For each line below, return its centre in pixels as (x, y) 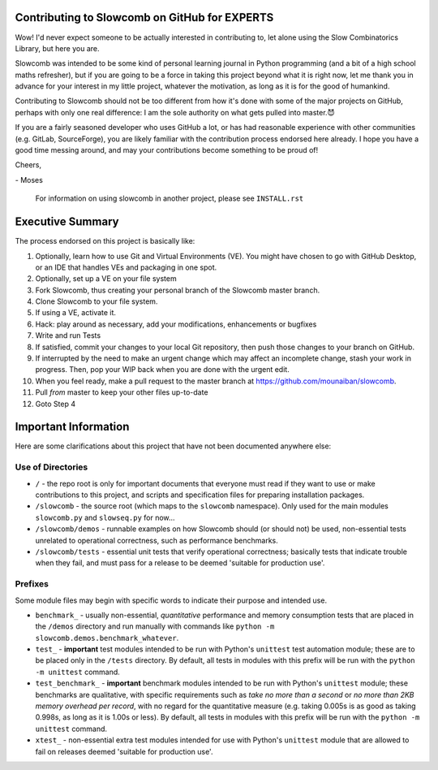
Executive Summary (67, 222)
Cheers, (28, 165)
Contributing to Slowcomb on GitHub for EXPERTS (144, 17)
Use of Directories (52, 467)
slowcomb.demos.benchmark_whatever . (107, 638)
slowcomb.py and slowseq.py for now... (105, 517)
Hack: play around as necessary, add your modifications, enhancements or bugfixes (176, 324)
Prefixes (32, 584)
